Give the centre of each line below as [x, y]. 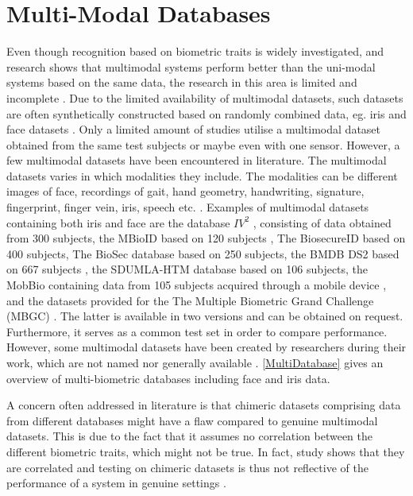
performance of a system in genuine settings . [116, 483]
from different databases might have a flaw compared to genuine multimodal [192, 420]
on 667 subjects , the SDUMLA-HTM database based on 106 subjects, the [187, 269]
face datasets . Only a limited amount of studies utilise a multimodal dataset [194, 129]
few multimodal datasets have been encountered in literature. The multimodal [197, 160]
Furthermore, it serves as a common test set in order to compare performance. [197, 331]
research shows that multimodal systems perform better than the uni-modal [191, 66]
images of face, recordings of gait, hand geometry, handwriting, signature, [185, 191]
